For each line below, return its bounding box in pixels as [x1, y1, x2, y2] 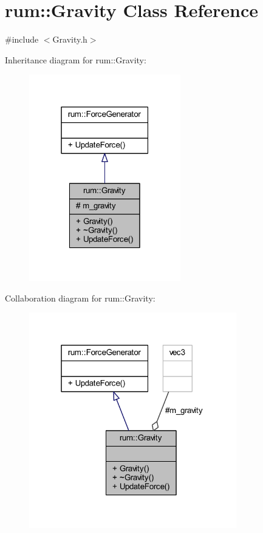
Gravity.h [52, 33, 87, 46]
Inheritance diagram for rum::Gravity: [5, 53, 146, 66]
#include [5, 33, 39, 46]
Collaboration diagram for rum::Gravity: [5, 291, 155, 304]
